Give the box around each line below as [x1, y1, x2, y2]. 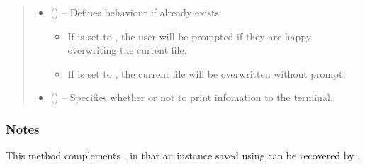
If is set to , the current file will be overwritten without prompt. [67, 66, 346, 81]
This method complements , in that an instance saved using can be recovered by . [6, 148, 361, 163]
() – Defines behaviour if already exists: [50, 5, 222, 19]
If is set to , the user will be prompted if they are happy [67, 28, 312, 43]
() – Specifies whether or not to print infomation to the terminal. [50, 90, 333, 105]
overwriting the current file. [67, 42, 187, 57]
